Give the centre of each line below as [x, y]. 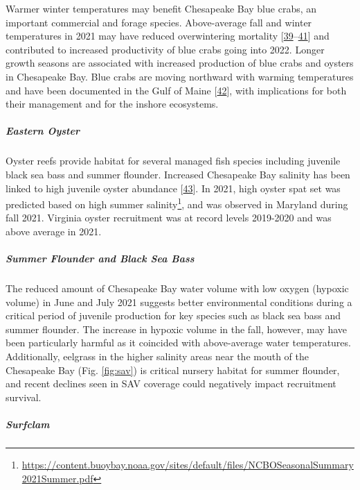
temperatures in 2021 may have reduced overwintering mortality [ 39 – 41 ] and [168, 36]
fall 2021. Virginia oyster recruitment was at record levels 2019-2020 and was [169, 218]
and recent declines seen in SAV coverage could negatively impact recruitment [171, 383]
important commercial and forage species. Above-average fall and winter [159, 22]
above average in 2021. [54, 231]
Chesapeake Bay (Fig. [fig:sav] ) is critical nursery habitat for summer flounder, [173, 370]
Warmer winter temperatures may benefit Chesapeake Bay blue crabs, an [161, 8]
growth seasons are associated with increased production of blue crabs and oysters [180, 63]
